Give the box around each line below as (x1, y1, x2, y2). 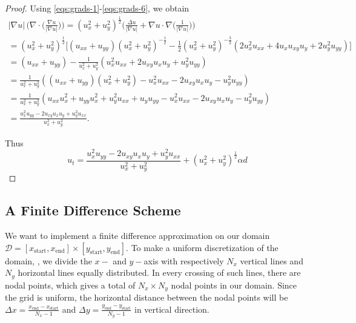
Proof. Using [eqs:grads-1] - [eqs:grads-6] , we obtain (5, 2, 190, 14)
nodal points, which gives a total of (5, 278, 136, 291)
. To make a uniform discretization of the (126, 241, 279, 253)
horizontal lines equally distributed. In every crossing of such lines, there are (18, 266, 301, 279)
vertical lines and (240, 254, 303, 267)
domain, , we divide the (5, 254, 92, 267)
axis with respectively (143, 254, 224, 267)
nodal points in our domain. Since (171, 278, 297, 291)
